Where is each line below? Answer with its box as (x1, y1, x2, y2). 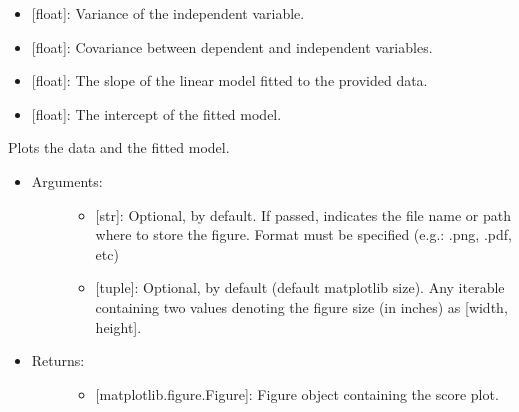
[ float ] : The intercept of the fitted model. (31, 103, 282, 124)
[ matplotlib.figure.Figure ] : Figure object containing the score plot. (95, 383, 499, 404)
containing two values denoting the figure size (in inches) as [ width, (95, 296, 508, 317)
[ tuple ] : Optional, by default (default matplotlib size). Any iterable (95, 277, 505, 298)
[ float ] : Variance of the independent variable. (31, 3, 305, 23)
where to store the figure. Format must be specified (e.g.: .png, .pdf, (95, 224, 512, 245)
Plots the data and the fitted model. (8, 137, 230, 158)
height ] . (95, 316, 142, 337)
